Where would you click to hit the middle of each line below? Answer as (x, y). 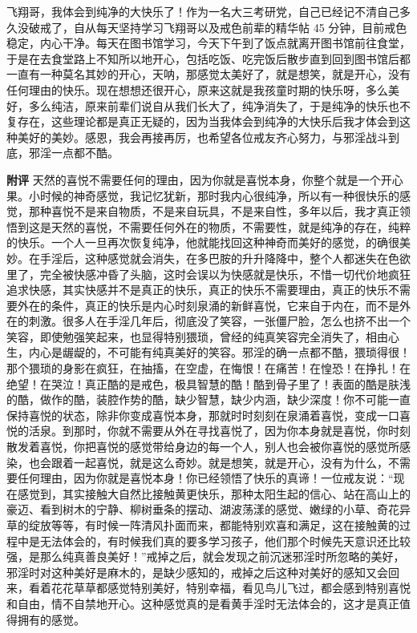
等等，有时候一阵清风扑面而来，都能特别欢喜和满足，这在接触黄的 (225, 525)
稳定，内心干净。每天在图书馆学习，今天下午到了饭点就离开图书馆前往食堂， (208, 43)
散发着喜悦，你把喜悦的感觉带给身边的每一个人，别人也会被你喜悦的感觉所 (203, 447)
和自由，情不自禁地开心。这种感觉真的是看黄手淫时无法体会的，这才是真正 (203, 603)
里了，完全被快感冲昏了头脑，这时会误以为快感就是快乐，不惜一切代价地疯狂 (208, 274)
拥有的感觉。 (51, 619)
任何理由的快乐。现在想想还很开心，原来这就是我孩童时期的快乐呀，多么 (197, 89)
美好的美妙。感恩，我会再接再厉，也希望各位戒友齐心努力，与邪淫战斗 (202, 137)
